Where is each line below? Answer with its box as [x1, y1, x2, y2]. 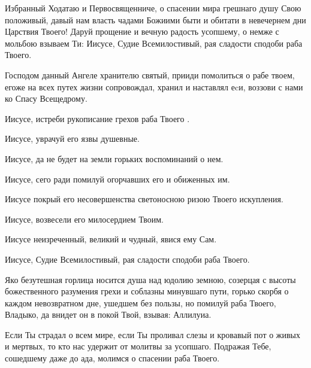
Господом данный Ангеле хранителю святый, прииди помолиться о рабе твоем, [5, 68, 295, 81]
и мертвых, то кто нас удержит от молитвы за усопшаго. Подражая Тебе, [5, 340, 271, 352]
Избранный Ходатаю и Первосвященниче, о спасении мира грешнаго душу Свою [5, 2, 301, 14]
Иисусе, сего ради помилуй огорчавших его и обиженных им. [5, 172, 230, 185]
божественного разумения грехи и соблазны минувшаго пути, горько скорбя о [5, 285, 289, 297]
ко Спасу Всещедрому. [5, 92, 87, 105]
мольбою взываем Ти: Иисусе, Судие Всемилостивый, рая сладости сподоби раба [5, 37, 303, 49]
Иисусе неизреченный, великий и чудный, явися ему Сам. [5, 233, 217, 245]
